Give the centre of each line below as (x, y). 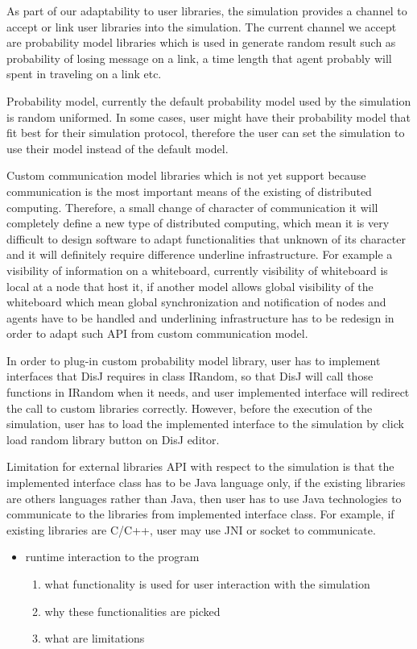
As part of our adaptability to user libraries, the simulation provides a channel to (207, 10)
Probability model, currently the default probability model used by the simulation (209, 100)
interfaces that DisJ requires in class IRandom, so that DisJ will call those (190, 376)
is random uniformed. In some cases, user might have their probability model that (208, 116)
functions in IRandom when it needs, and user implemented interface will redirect (208, 392)
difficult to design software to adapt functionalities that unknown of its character (206, 238)
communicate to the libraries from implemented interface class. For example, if (200, 514)
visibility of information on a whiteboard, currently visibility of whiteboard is (197, 270)
